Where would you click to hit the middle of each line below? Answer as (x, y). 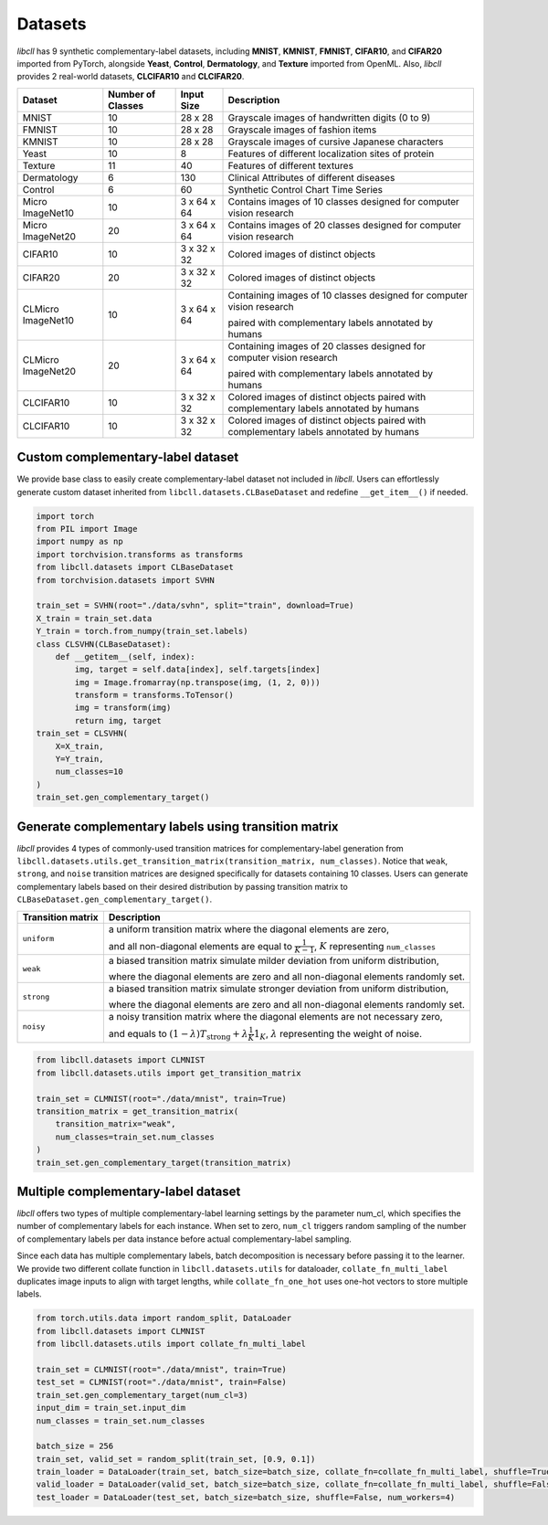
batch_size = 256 (75, 1446)
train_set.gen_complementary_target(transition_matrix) (164, 1162)
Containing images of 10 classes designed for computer (348, 295)
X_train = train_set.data (94, 618)
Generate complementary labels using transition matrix (178, 826)
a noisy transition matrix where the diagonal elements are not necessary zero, (275, 1017)
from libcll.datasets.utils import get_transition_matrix (169, 1073)
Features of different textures (290, 165)
